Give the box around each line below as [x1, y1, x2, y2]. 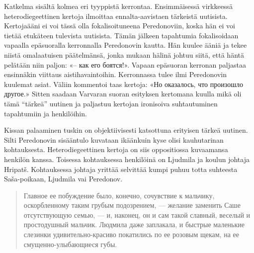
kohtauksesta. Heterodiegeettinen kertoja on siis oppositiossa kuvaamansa [4, 144, 228, 155]
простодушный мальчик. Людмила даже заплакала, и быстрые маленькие [23, 219, 245, 230]
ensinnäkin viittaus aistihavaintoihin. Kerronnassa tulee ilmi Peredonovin [4, 69, 227, 80]
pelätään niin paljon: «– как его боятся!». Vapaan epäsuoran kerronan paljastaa [4, 59, 246, 70]
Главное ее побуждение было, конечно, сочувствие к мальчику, [23, 190, 215, 200]
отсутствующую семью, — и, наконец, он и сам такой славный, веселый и [23, 209, 251, 220]
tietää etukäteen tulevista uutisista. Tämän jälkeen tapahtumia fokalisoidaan [4, 30, 239, 40]
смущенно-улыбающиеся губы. [23, 239, 117, 249]
